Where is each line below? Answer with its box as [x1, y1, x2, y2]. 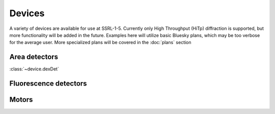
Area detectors [9, 53, 59, 61]
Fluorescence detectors [9, 79, 87, 88]
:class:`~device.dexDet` [9, 66, 60, 72]
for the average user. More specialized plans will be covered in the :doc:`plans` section [9, 40, 191, 46]
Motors [9, 95, 33, 104]
